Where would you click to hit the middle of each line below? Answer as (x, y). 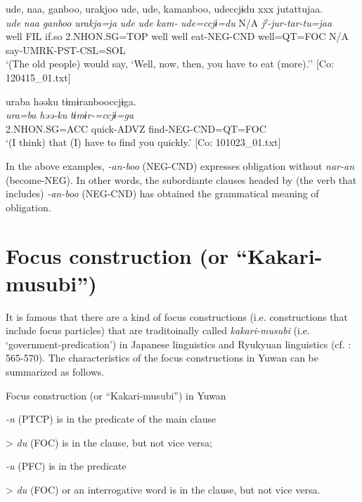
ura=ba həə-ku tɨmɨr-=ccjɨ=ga (70, 115)
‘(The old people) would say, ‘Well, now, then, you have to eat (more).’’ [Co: (170, 64)
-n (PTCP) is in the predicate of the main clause (111, 419)
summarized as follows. (55, 371)
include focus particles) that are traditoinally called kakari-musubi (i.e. (158, 330)
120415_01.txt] (38, 77)
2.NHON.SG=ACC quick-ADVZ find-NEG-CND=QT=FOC (136, 128)
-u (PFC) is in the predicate (66, 466)
